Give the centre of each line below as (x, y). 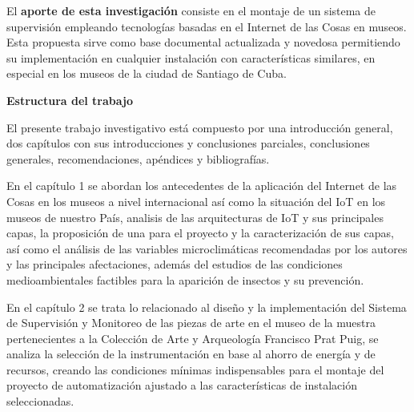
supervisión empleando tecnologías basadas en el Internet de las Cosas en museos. (207, 26)
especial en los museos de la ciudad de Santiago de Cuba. (147, 73)
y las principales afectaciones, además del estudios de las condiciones (175, 264)
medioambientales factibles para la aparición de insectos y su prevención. (185, 279)
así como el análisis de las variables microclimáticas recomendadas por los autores (207, 248)
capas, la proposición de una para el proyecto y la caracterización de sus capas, (200, 233)
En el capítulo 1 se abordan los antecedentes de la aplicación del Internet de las (202, 186)
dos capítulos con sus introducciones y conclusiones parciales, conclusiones (188, 143)
